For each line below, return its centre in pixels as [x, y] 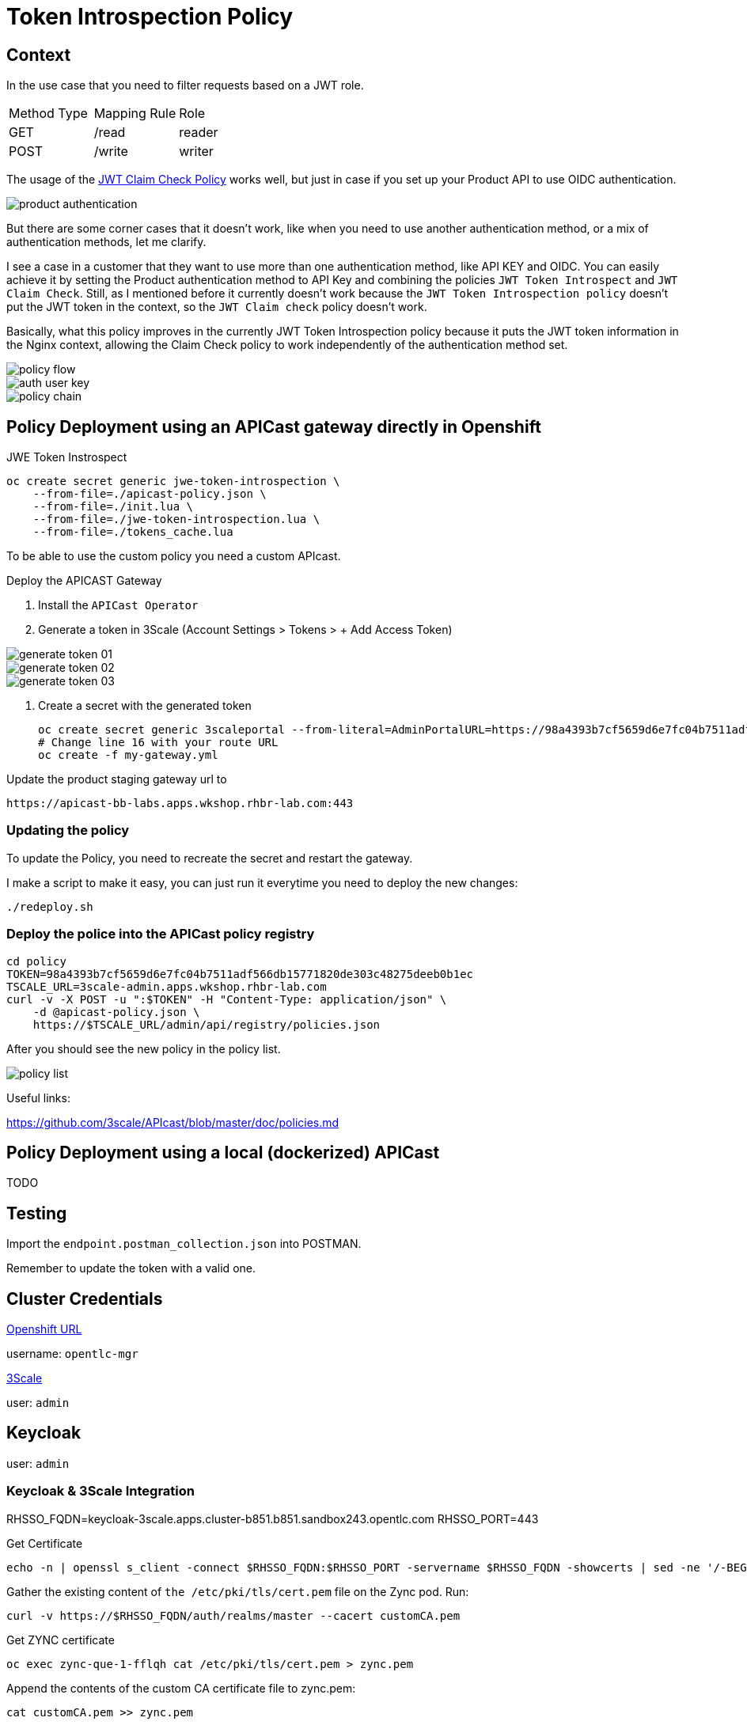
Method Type [48, 114]
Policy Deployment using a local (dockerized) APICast [223, 1152]
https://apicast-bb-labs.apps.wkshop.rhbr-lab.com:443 [180, 804]
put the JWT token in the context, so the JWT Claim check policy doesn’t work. [217, 307]
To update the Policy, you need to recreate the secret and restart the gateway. [210, 858]
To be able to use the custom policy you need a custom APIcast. [174, 556]
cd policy [36, 961]
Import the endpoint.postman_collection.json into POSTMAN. [184, 1244]
